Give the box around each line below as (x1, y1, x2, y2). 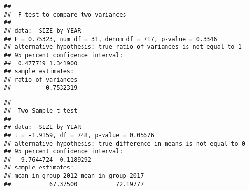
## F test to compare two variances (4, 11, 126, 18)
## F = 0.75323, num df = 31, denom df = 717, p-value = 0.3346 (4, 35, 217, 42)
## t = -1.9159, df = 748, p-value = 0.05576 (4, 131, 154, 139)
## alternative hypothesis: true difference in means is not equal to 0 (4, 140, 245, 147)
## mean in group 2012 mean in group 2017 (4, 172, 144, 180)
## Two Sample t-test (4, 107, 78, 114)
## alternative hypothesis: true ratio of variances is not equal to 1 (4, 43, 242, 51)
